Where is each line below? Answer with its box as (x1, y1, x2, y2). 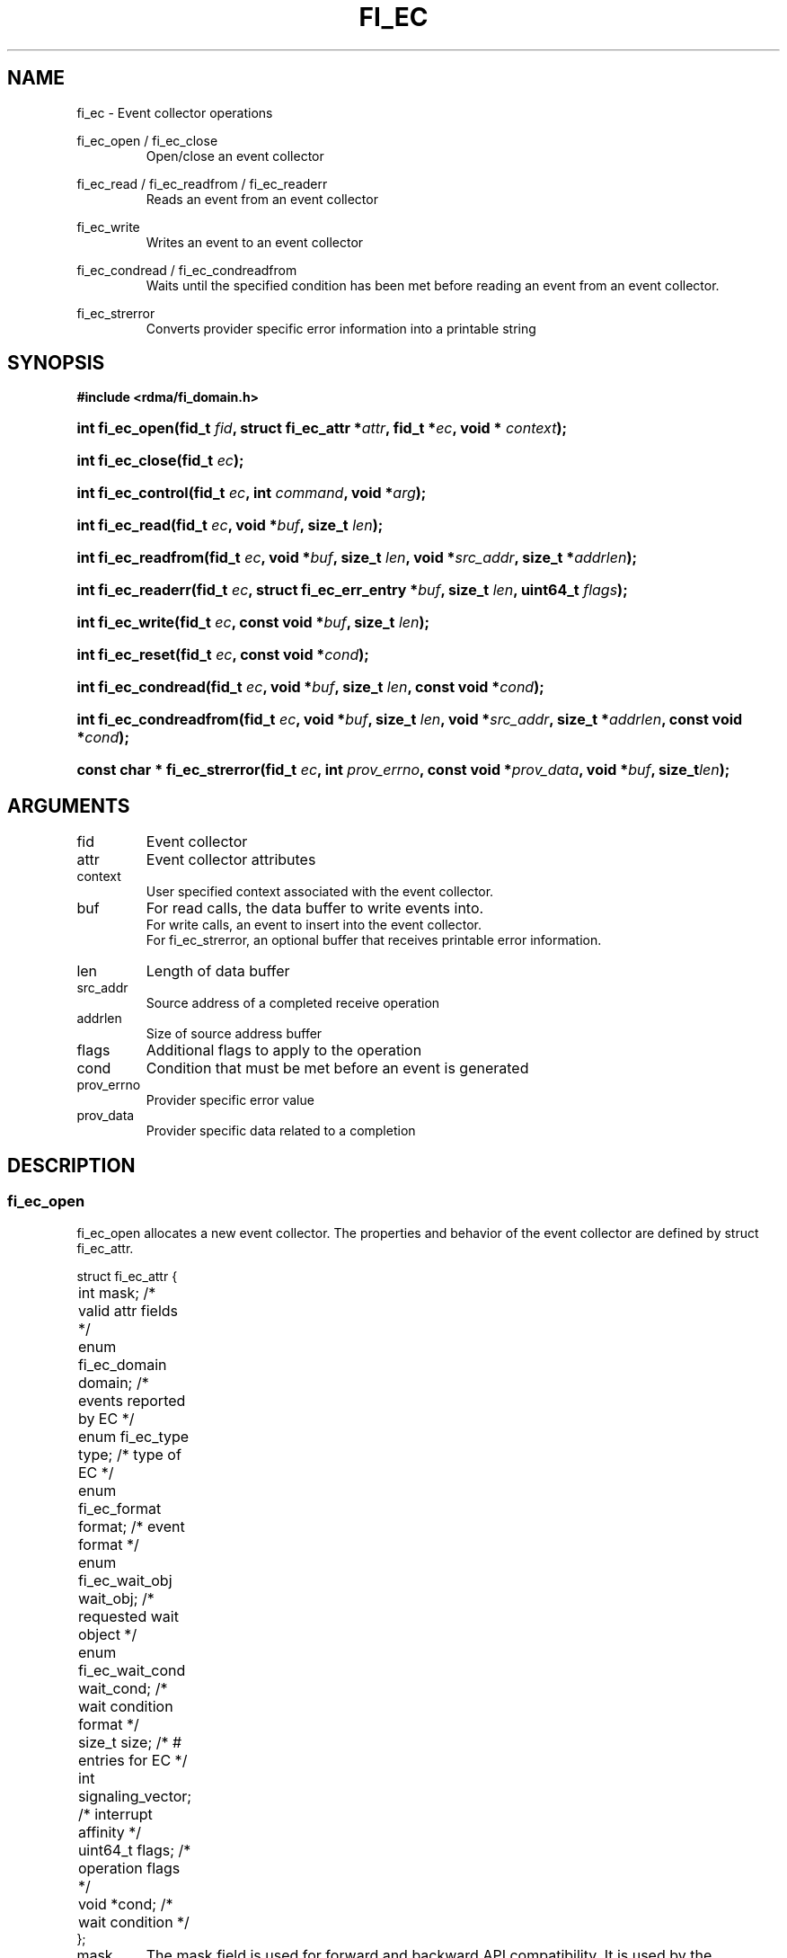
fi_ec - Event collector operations (76, 104, 273, 120)
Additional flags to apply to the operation (146, 1041, 422, 1060)
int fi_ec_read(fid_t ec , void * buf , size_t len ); (76, 516, 384, 535)
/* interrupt (77, 1804, 153, 1823)
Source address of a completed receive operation (146, 995, 440, 1011)
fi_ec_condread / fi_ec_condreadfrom (76, 262, 297, 278)
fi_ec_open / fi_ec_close (76, 132, 218, 148)
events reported (77, 1391, 186, 1410)
